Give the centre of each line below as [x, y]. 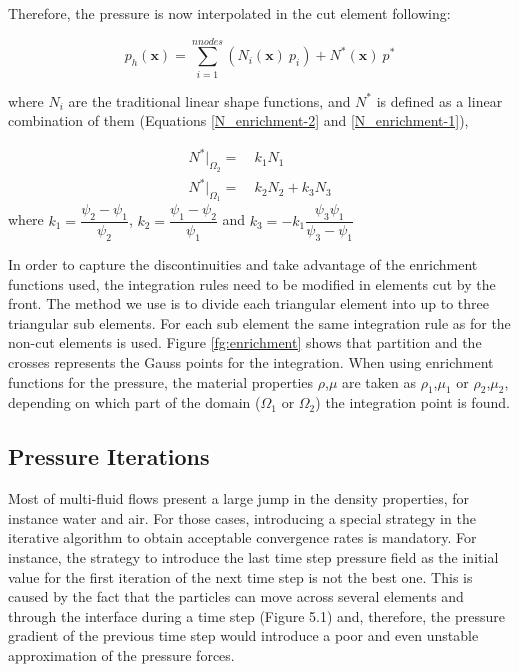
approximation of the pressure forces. [121, 654]
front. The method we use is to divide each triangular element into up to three [248, 303]
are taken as [379, 381]
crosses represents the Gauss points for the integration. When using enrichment [251, 361]
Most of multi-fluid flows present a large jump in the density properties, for [239, 498]
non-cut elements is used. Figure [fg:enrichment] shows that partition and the [245, 342]
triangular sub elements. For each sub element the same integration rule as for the [259, 322]
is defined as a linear [439, 100]
